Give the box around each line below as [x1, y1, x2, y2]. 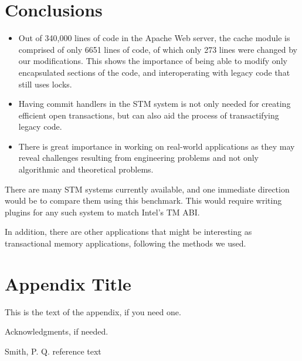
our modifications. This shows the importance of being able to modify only [18, 55, 287, 67]
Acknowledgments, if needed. [5, 325, 108, 338]
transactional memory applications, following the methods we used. [5, 237, 246, 249]
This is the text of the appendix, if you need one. [5, 305, 181, 318]
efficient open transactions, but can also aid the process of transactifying [18, 109, 279, 121]
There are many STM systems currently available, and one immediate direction [5, 183, 290, 195]
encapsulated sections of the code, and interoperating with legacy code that [18, 66, 290, 78]
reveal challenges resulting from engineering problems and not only [18, 151, 259, 164]
